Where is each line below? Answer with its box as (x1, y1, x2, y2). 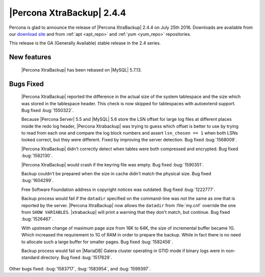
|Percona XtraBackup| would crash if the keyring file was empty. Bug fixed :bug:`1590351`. (21, 162, 204, 167)
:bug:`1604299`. (21, 178, 54, 184)
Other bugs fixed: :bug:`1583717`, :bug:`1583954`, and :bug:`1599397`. (9, 266, 151, 272)
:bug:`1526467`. (21, 216, 53, 222)
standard (21, 254, 40, 260)
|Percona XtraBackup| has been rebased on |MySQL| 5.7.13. (21, 67, 142, 73)
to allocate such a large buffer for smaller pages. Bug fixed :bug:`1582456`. (21, 239, 173, 245)
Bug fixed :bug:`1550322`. (21, 107, 74, 113)
